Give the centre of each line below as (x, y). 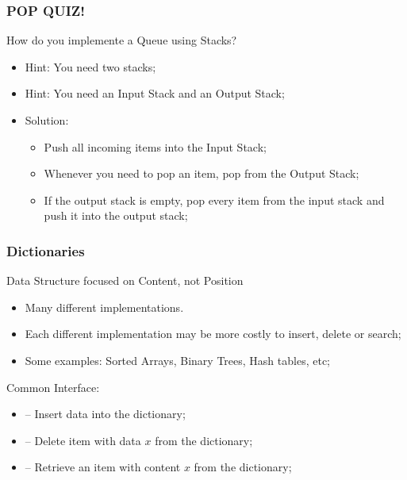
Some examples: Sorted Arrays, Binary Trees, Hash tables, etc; (177, 360)
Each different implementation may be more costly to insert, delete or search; (213, 334)
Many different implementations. (104, 307)
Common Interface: (53, 387)
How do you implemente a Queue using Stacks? (122, 40)
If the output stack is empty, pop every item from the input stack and (214, 200)
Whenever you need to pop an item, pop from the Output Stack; (202, 173)
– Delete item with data (83, 440)
